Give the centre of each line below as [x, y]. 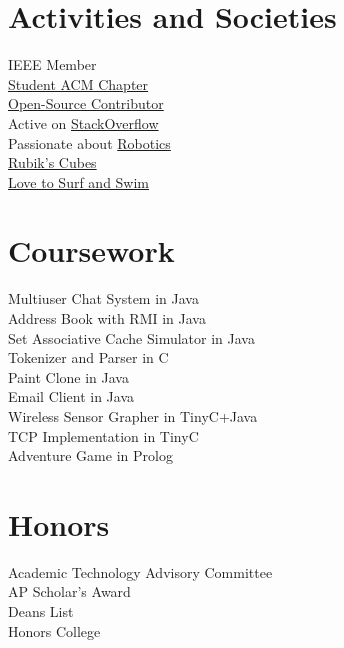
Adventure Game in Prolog [90, 455]
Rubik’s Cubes [52, 162]
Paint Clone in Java [68, 376]
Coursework [91, 250]
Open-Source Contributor [86, 103]
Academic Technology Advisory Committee [140, 571]
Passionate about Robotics [89, 142]
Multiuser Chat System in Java [103, 298]
